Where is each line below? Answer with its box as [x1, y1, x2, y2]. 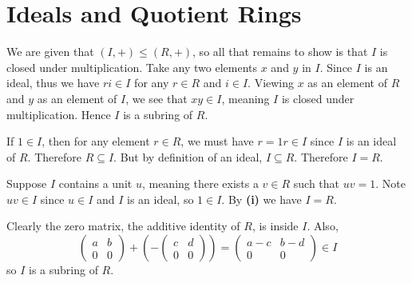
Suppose [6, 175, 47, 192]
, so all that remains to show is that [192, 43, 368, 60]
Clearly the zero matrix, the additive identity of [6, 217, 240, 234]
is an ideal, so [127, 190, 194, 207]
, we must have [180, 133, 254, 149]
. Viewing [248, 74, 295, 91]
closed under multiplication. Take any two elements [6, 58, 258, 75]
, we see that [125, 90, 188, 106]
